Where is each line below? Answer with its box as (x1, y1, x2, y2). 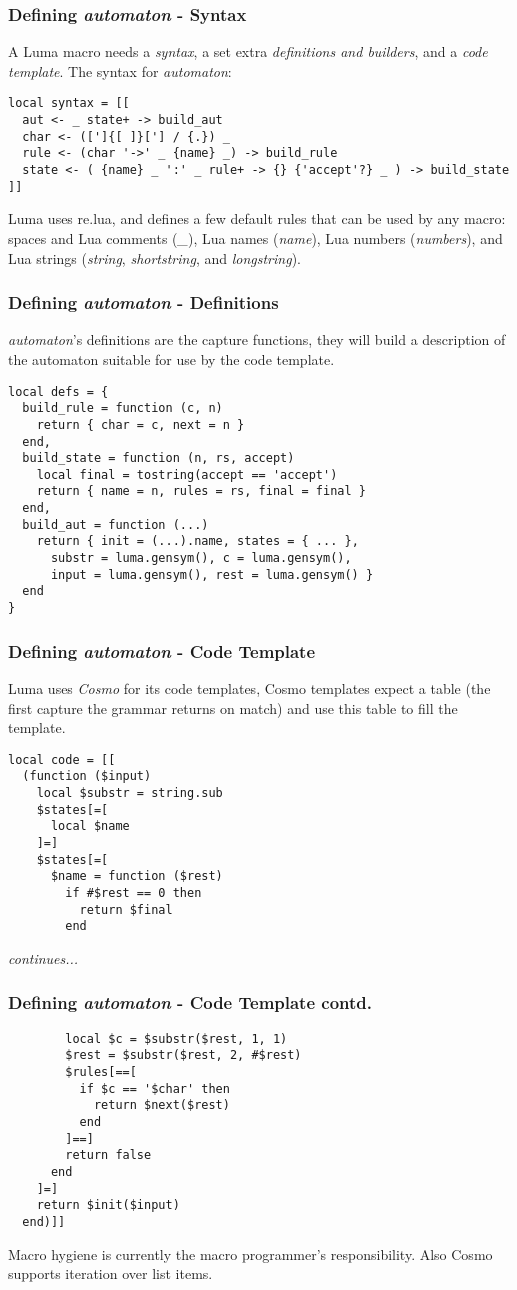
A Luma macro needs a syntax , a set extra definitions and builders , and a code (8, 41, 488, 62)
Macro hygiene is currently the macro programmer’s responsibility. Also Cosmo (8, 1243, 493, 1264)
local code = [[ (8, 752, 116, 767)
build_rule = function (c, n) (22, 401, 223, 416)
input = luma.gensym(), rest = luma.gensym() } (50, 567, 374, 582)
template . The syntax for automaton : (8, 60, 232, 81)
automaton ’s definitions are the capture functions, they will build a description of (8, 329, 506, 350)
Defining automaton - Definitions (8, 290, 279, 315)
